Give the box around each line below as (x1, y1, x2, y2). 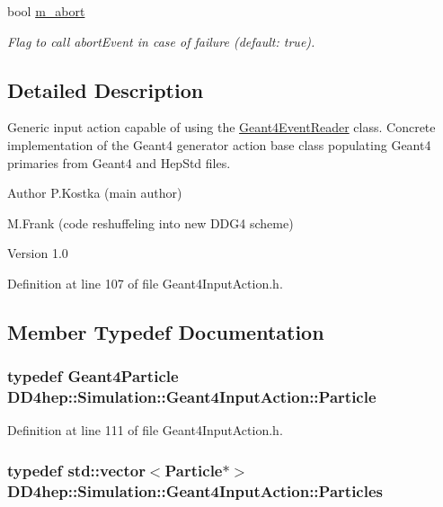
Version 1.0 (7, 244, 68, 262)
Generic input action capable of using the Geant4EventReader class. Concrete (7, 118, 436, 137)
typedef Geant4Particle (7, 365, 179, 387)
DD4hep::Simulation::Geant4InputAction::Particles (7, 479, 383, 502)
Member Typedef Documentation (7, 317, 324, 345)
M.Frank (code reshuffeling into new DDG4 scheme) (7, 213, 294, 232)
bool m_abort (7, 2, 85, 20)
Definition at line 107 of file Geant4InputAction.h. (7, 273, 283, 292)
